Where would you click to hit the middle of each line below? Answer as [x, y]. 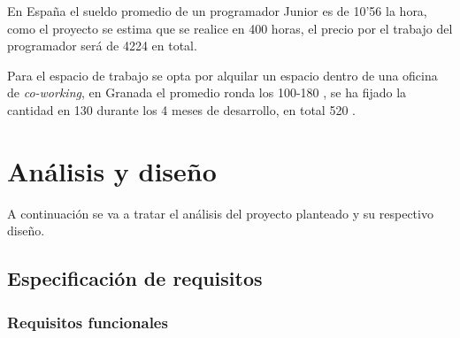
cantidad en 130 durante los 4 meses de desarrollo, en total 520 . [181, 109]
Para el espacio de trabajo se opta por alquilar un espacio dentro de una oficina [222, 75]
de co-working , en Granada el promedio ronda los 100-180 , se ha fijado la [207, 92]
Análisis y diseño [112, 170]
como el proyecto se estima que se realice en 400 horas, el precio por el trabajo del [230, 28]
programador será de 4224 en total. [102, 46]
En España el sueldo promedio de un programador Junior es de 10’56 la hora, [217, 11]
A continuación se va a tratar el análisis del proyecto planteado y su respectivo [220, 213]
